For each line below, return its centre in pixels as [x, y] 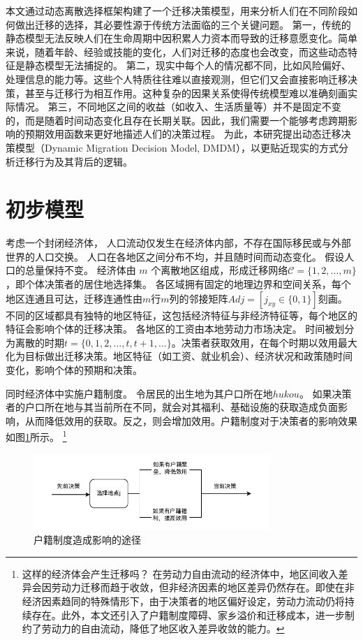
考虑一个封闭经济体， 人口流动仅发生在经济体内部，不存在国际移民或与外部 [178, 243]
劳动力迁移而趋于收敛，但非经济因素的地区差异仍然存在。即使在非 [203, 587]
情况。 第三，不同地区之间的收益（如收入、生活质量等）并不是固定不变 [178, 107]
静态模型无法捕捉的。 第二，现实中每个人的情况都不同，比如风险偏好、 [188, 65]
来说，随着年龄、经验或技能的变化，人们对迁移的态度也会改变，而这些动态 [177, 51]
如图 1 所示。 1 [36, 436]
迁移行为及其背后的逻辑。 [74, 161]
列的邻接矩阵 [199, 298]
